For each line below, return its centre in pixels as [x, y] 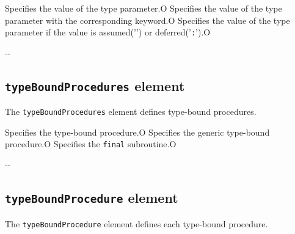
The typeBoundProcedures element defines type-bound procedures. [131, 112]
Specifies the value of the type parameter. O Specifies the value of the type [144, 8]
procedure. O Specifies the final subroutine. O [91, 144]
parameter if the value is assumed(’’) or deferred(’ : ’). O [108, 32]
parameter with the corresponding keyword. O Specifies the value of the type [147, 20]
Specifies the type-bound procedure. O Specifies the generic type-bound [137, 132]
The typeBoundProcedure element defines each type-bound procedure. [137, 223]
